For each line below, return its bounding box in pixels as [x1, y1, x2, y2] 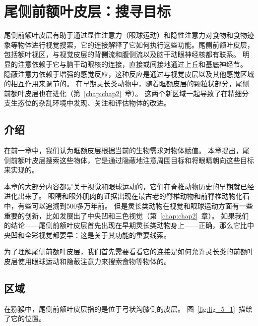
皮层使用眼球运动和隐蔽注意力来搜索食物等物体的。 [4, 256, 171, 267]
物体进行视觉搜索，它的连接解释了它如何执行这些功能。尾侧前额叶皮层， [17, 39, 254, 50]
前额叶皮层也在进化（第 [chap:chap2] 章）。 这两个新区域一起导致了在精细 [4, 88, 242, 98]
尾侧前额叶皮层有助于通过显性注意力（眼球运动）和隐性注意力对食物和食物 [4, 30, 247, 40]
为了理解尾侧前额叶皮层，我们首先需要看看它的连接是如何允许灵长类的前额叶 [4, 246, 254, 257]
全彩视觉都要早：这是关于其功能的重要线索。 [24, 229, 171, 240]
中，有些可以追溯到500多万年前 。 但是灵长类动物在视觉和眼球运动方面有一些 [4, 201, 253, 211]
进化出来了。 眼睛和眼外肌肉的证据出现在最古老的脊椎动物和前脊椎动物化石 [4, 191, 250, 201]
